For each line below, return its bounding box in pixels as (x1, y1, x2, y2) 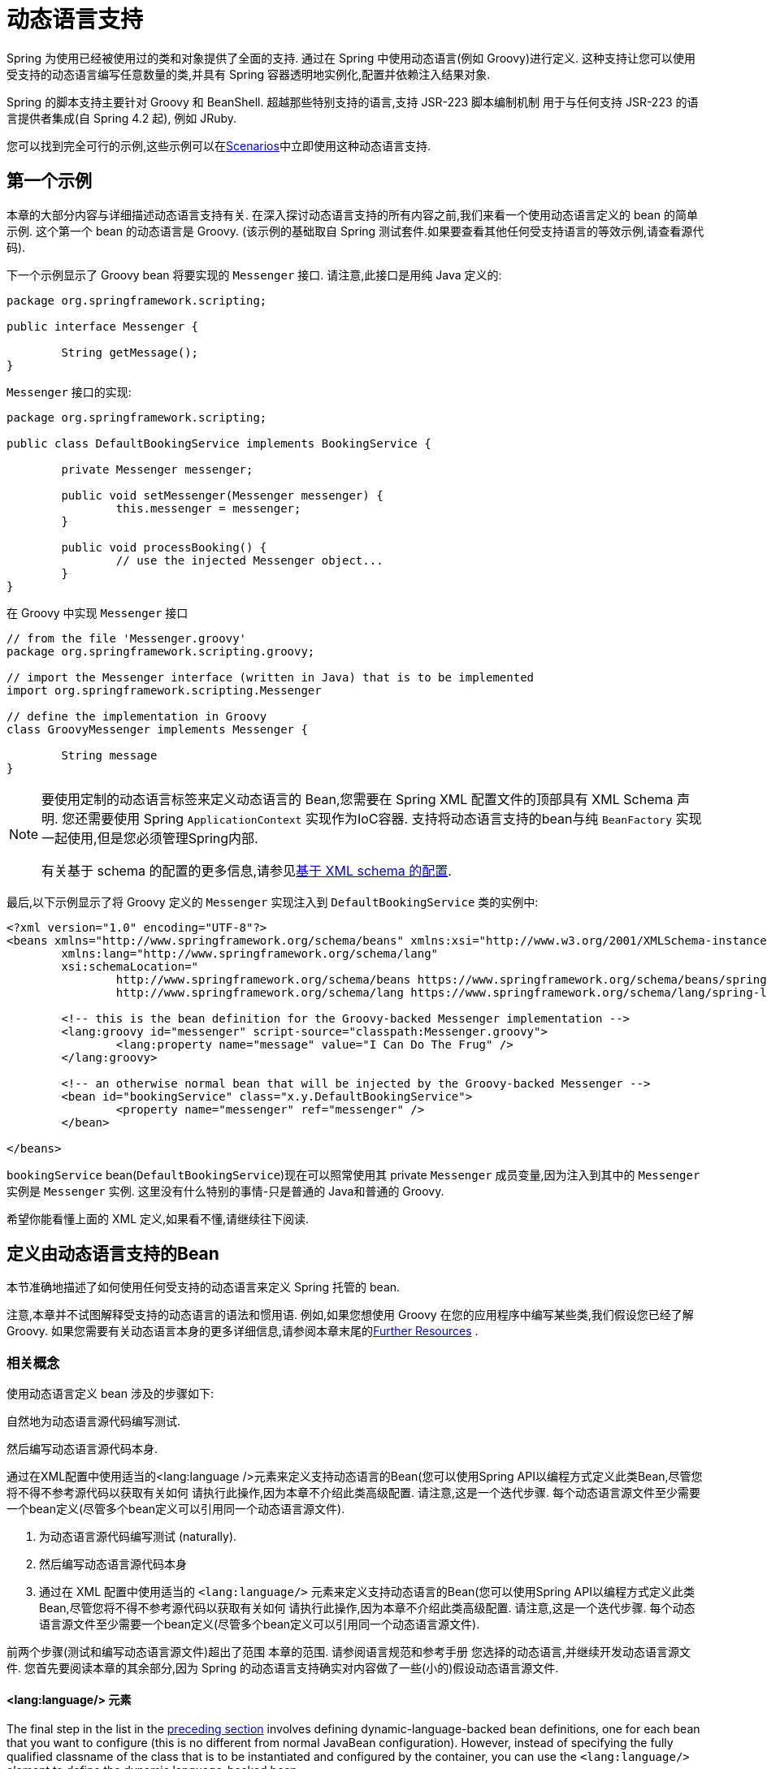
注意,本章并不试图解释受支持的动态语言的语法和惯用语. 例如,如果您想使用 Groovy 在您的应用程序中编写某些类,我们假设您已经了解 (6, 1308, 694, 1322)
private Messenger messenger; (61, 462, 253, 476)
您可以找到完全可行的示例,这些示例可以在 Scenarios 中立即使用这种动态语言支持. (6, 138, 431, 153)
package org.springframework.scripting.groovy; (6, 644, 315, 658)
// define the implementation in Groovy (6, 709, 267, 723)
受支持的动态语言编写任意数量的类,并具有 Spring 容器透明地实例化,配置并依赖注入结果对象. (6, 67, 491, 81)
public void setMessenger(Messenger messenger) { (61, 488, 383, 502)
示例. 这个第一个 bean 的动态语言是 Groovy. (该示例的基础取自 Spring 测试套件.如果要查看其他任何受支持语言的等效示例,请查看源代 (6, 223, 704, 238)
